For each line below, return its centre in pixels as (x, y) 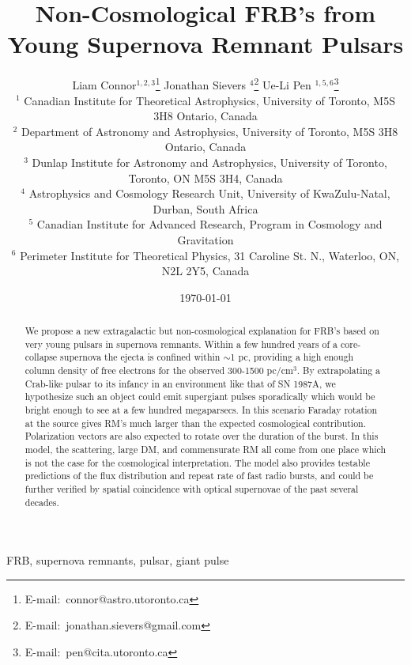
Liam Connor (104, 84)
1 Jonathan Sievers (201, 83)
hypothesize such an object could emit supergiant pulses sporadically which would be (200, 397)
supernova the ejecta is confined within (140, 357)
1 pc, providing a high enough (292, 357)
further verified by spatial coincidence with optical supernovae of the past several (192, 488)
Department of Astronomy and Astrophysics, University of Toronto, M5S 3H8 (209, 131)
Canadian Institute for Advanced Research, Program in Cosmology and (209, 224)
